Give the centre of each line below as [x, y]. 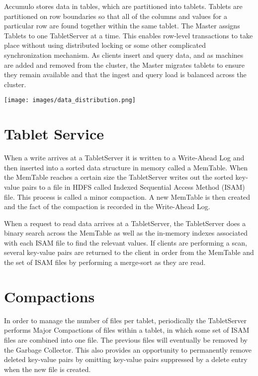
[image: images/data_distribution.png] [70, 100]
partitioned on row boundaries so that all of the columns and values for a [116, 16]
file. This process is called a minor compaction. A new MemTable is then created [127, 196]
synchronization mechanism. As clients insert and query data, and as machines [124, 55]
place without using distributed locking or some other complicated [105, 45]
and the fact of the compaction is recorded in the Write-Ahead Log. [107, 206]
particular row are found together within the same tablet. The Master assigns [122, 26]
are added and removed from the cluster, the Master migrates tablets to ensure [125, 64]
